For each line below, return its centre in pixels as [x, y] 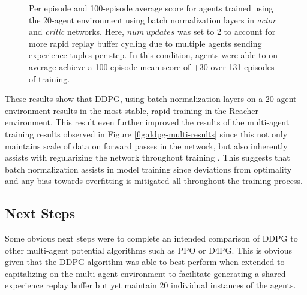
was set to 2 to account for [227, 31]
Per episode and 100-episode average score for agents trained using [151, 8]
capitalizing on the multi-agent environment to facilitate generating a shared [145, 273]
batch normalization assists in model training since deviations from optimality [148, 169]
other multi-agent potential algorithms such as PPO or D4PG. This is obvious [149, 250]
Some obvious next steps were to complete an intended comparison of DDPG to [151, 238]
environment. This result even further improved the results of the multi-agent [147, 122]
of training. [49, 78]
